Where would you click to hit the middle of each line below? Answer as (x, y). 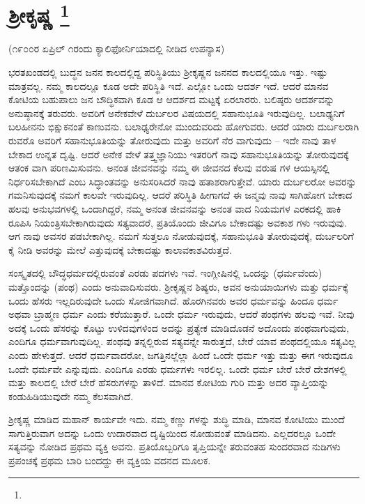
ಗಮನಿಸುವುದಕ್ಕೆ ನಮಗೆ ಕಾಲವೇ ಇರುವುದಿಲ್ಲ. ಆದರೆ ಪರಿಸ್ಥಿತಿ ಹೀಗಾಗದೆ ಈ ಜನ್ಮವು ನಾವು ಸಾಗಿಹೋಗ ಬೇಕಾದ (180, 195)
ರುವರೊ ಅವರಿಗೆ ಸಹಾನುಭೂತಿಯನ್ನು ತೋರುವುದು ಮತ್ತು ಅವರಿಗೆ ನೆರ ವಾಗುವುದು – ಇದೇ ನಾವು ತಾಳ (172, 140)
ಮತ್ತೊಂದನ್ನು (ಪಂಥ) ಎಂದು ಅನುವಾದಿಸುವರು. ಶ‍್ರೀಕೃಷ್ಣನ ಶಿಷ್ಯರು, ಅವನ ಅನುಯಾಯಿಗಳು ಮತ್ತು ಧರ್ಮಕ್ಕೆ (178, 286)
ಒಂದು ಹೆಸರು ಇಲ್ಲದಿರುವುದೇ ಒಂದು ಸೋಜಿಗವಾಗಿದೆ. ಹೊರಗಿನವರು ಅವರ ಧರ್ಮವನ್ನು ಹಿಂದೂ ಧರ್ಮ (173, 300)
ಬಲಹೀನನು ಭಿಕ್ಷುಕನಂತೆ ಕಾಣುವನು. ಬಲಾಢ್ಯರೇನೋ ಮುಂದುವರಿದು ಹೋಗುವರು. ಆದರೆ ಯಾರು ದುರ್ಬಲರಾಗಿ (184, 127)
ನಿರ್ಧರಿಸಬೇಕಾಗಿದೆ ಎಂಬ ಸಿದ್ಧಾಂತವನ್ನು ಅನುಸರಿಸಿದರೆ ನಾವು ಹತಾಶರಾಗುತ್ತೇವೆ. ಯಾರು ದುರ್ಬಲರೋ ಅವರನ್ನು (182, 181)
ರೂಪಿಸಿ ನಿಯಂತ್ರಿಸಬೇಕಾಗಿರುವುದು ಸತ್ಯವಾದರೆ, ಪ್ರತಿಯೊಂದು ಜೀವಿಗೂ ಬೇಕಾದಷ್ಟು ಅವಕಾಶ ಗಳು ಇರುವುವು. (178, 222)
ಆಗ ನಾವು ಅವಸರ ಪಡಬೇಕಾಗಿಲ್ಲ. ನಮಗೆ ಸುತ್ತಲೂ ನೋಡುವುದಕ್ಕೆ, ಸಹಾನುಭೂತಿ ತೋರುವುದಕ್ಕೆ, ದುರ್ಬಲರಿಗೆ (181, 236)
